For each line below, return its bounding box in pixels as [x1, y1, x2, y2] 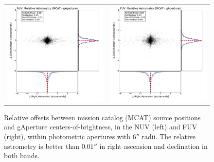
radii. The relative [142, 131, 196, 142]
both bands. [4, 150, 39, 161]
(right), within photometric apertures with [4, 131, 131, 142]
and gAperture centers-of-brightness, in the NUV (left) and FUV [4, 122, 197, 132]
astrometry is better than [4, 141, 80, 151]
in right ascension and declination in [99, 141, 208, 151]
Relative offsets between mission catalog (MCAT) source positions [4, 112, 201, 122]
